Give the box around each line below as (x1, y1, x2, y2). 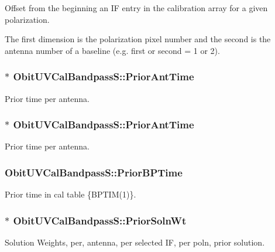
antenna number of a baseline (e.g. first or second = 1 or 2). (5, 44, 220, 56)
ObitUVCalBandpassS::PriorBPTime (5, 165, 183, 179)
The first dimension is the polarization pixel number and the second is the (5, 33, 271, 45)
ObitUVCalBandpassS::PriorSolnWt (13, 213, 187, 227)
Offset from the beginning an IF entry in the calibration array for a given (5, 2, 268, 13)
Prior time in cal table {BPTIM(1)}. (5, 188, 136, 200)
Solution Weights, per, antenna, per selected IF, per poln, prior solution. (5, 236, 265, 248)
